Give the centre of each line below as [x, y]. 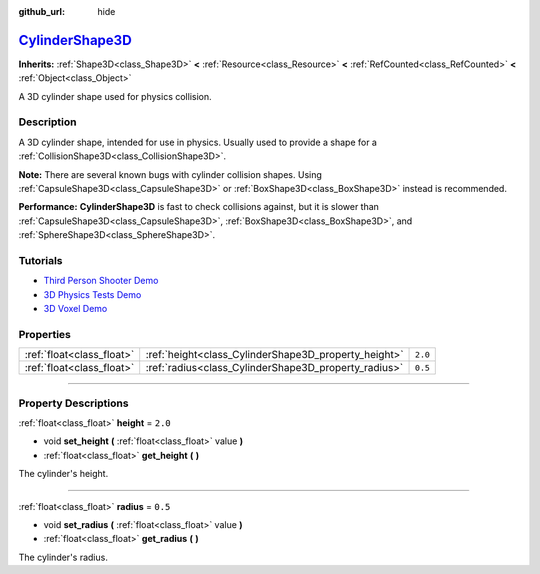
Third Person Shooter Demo [101, 281]
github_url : [41, 11]
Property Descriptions [73, 403]
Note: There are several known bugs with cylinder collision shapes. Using [170, 174]
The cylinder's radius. [63, 557]
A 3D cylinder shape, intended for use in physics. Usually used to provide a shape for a [197, 142]
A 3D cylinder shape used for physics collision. [115, 96]
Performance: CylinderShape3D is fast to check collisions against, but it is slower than [199, 207]
